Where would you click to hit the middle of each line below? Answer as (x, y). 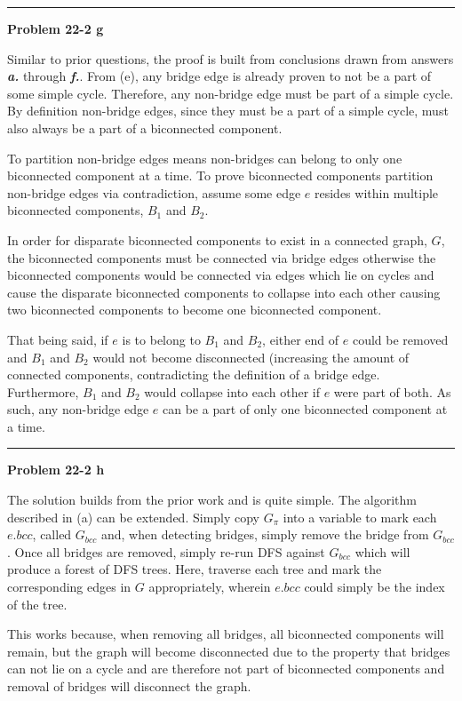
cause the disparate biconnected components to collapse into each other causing (224, 292)
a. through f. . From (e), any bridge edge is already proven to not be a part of (219, 76)
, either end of (301, 339)
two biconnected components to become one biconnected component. (195, 310)
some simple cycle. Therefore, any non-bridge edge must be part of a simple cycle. (231, 93)
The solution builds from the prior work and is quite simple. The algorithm (212, 500)
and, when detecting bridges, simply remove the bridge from (265, 534)
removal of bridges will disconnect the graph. (129, 686)
